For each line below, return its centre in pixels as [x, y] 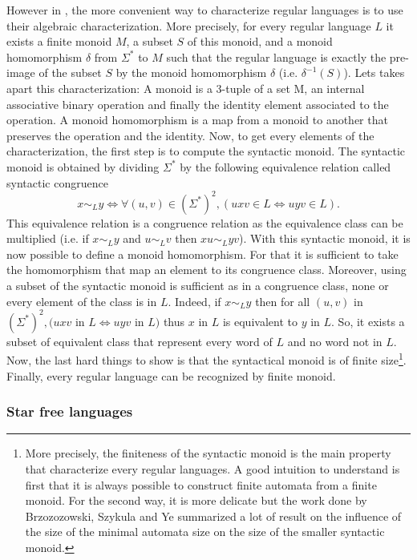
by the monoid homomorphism [191, 73]
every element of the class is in [82, 301]
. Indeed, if [194, 301]
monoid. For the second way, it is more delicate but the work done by [196, 500]
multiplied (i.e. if [48, 238]
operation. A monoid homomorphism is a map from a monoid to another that [197, 120]
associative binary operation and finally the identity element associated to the [198, 104]
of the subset [70, 73]
